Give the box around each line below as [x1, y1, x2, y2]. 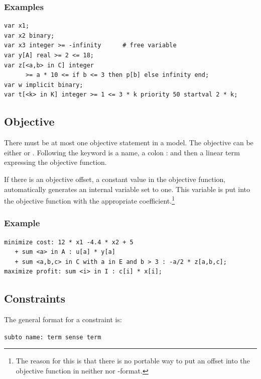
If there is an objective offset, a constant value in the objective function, [4, 173, 226, 184]
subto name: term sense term [4, 333, 101, 341]
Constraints [4, 291, 65, 306]
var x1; [4, 22, 30, 30]
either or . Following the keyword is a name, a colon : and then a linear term [4, 147, 240, 157]
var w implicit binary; [4, 81, 83, 88]
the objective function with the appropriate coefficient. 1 [4, 194, 175, 206]
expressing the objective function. [4, 157, 107, 167]
